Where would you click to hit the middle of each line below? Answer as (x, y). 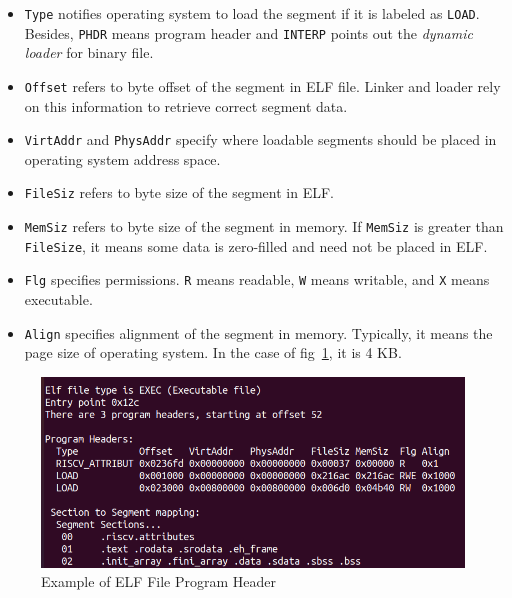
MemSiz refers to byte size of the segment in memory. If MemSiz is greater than (264, 226)
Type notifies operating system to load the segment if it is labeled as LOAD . (252, 13)
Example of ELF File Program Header (159, 581)
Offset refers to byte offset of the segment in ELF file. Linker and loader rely (262, 85)
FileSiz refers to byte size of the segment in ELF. (179, 192)
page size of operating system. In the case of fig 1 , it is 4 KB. (213, 352)
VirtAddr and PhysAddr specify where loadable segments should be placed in (260, 139)
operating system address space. (122, 158)
